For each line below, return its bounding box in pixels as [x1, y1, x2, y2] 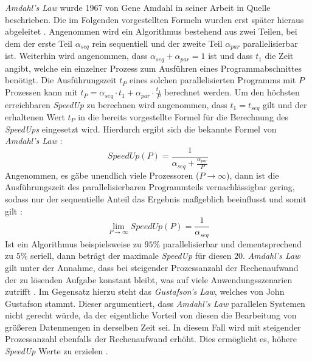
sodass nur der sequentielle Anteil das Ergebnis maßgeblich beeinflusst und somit [5, 193, 307, 205]
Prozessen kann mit [5, 86, 78, 98]
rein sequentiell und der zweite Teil [92, 36, 223, 49]
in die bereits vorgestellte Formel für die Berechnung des [78, 110, 289, 123]
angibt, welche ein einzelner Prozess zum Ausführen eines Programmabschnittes [5, 61, 302, 74]
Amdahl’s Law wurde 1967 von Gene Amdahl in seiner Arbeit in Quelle [5, 1, 271, 14]
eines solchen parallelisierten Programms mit [130, 74, 296, 86]
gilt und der [262, 98, 307, 111]
